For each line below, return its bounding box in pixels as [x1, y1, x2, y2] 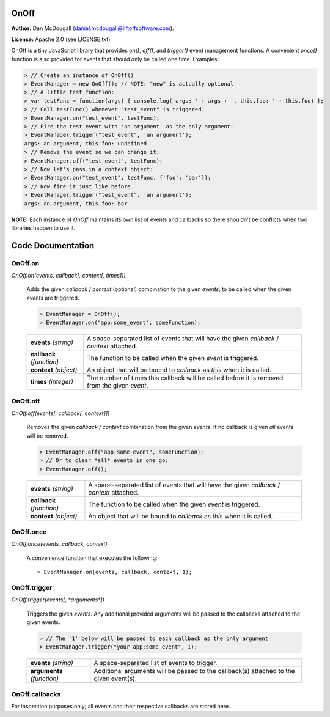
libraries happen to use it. [11, 224, 76, 232]
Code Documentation [11, 240, 95, 251]
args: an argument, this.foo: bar [24, 200, 128, 207]
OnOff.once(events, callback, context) [11, 540, 108, 548]
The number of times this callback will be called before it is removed [86, 373, 284, 382]
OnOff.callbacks [11, 689, 61, 698]
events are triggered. [26, 294, 79, 301]
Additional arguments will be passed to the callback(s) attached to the [94, 667, 295, 675]
